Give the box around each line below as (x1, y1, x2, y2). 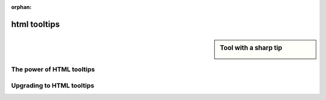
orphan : (11, 4, 32, 10)
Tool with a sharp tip (220, 43, 283, 52)
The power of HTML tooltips (11, 65, 95, 73)
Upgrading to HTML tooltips (11, 81, 95, 90)
